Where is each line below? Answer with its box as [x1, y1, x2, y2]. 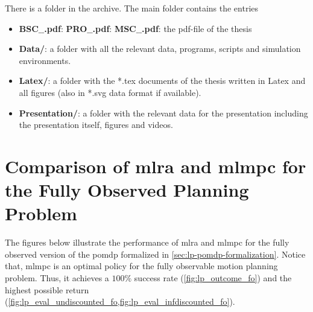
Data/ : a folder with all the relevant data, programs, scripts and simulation [19, 42, 301, 55]
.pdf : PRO [44, 22, 87, 34]
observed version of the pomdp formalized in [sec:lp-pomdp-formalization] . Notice [5, 247, 306, 260]
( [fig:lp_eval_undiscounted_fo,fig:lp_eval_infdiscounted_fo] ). [5, 295, 235, 308]
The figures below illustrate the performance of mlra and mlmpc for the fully [5, 236, 289, 249]
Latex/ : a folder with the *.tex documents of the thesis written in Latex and [19, 74, 306, 87]
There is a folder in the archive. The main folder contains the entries [5, 2, 259, 14]
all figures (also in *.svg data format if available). [19, 86, 201, 98]
